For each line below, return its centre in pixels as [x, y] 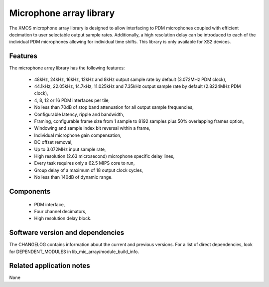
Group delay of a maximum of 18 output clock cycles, [89, 170]
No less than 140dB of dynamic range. [73, 177]
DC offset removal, [53, 142]
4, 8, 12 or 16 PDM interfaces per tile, [72, 100]
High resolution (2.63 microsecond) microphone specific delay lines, [104, 156]
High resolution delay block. [63, 218]
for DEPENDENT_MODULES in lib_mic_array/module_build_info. [74, 252]
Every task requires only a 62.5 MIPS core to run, [84, 163]
